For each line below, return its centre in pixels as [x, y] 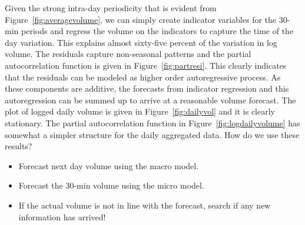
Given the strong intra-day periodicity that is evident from [111, 8]
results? [19, 146]
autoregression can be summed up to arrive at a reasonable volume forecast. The [150, 100]
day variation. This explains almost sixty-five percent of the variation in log [141, 42]
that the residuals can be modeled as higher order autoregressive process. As [143, 77]
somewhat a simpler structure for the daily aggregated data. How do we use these [152, 134]
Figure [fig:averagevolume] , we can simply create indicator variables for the [141, 19]
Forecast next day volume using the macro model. [109, 165]
